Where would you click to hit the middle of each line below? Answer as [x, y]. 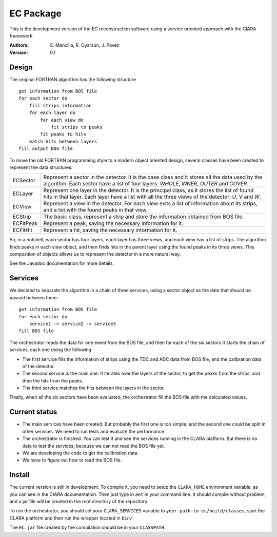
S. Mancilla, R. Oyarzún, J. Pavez [85, 45]
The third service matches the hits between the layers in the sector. [94, 388]
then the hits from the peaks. [53, 380]
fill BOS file [36, 331]
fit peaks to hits [63, 134]
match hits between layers [63, 141]
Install [20, 475]
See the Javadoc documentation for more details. [62, 263]
